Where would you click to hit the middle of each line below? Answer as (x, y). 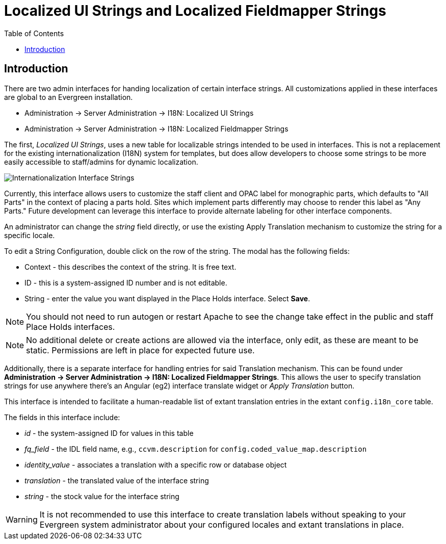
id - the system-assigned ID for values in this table (109, 433)
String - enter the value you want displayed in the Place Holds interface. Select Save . (167, 298)
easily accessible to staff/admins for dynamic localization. (101, 162)
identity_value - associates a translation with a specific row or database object (156, 464)
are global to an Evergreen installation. (69, 97)
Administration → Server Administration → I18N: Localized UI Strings (139, 113)
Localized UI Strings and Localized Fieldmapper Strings (195, 11)
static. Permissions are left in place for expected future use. (140, 350)
